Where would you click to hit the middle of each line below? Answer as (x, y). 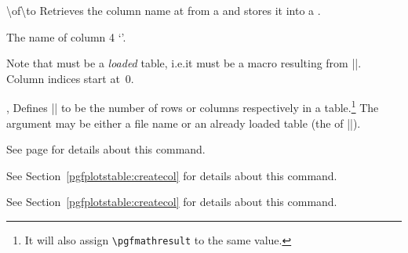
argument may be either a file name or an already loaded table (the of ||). (184, 123)
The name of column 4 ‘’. (66, 36)
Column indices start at (63, 78)
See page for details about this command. (106, 149)
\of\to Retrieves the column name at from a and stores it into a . (164, 10)
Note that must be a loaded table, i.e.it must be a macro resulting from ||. (184, 63)
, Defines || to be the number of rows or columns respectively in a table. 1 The (193, 107)
